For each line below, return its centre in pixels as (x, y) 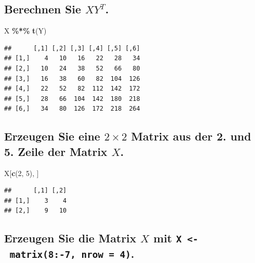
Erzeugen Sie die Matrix (70, 238)
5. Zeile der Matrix (56, 151)
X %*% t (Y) (25, 31)
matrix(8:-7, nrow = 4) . (72, 253)
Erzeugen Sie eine (52, 136)
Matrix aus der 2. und (191, 136)
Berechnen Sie (43, 9)
